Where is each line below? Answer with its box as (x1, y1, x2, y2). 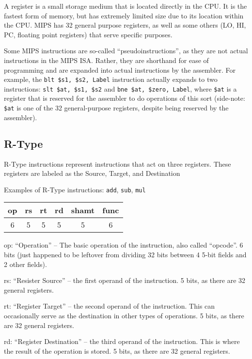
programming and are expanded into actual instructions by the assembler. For (4, 64, 236, 75)
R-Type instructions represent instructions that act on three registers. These (4, 158, 231, 169)
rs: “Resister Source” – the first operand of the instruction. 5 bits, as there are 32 (4, 275, 246, 285)
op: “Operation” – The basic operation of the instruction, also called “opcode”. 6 (4, 240, 243, 250)
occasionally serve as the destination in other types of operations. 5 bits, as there (4, 310, 244, 320)
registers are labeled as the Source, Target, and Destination (4, 168, 180, 178)
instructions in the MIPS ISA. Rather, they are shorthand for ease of (4, 55, 209, 65)
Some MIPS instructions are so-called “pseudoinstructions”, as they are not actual (4, 46, 248, 56)
